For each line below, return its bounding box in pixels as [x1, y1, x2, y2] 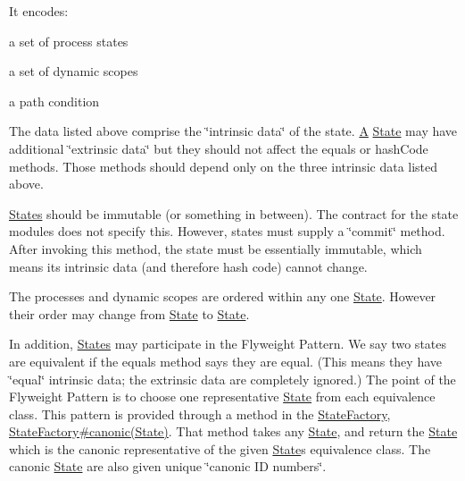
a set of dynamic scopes [9, 62, 138, 80]
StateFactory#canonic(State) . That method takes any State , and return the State [9, 422, 458, 441]
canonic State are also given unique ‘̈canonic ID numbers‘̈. [9, 457, 327, 476]
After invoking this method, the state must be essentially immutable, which [9, 239, 422, 257]
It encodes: [9, 2, 69, 20]
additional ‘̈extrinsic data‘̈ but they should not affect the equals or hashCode [9, 139, 428, 157]
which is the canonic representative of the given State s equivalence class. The [9, 439, 431, 458]
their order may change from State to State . [9, 304, 250, 323]
